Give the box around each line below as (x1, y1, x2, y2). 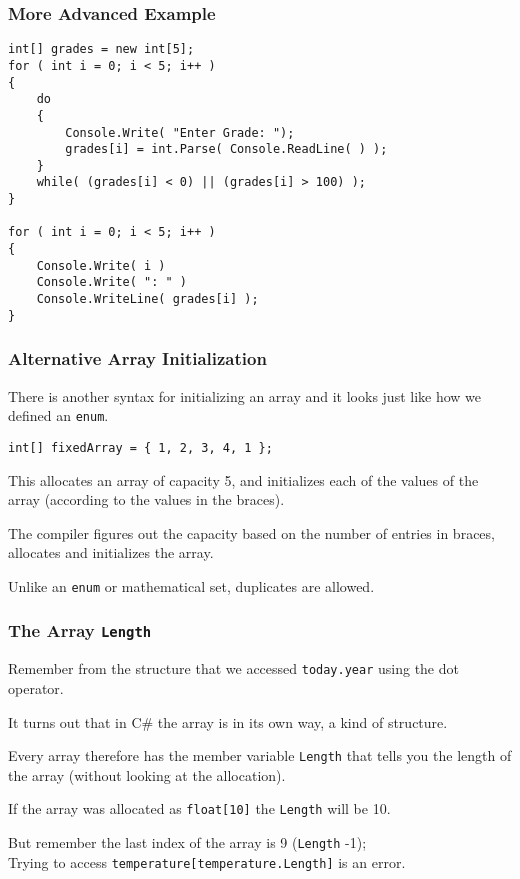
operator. (8, 677, 64, 698)
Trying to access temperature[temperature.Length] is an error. (8, 851, 406, 872)
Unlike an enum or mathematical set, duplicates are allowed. (8, 575, 375, 596)
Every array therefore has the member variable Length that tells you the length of (8, 745, 512, 766)
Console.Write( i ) (36, 258, 166, 273)
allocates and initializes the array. (8, 542, 214, 563)
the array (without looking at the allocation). (8, 764, 286, 785)
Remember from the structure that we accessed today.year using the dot (8, 658, 459, 679)
